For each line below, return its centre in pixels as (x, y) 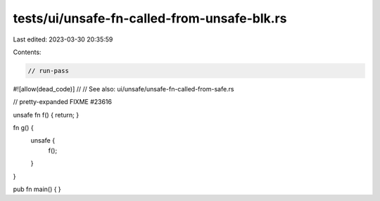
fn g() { (24, 128)
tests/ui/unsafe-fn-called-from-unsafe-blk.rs (150, 18)
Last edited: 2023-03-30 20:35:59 (63, 39)
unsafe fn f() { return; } (46, 115)
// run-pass (49, 71)
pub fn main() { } (37, 189)
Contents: (27, 52)
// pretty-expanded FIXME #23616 (63, 102)
